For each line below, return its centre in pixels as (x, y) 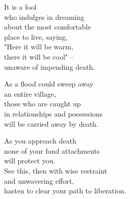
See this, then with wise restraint (56, 170)
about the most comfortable (48, 27)
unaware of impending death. (50, 66)
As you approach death (40, 141)
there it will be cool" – (39, 56)
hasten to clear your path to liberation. (65, 191)
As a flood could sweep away (49, 84)
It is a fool (20, 7)
